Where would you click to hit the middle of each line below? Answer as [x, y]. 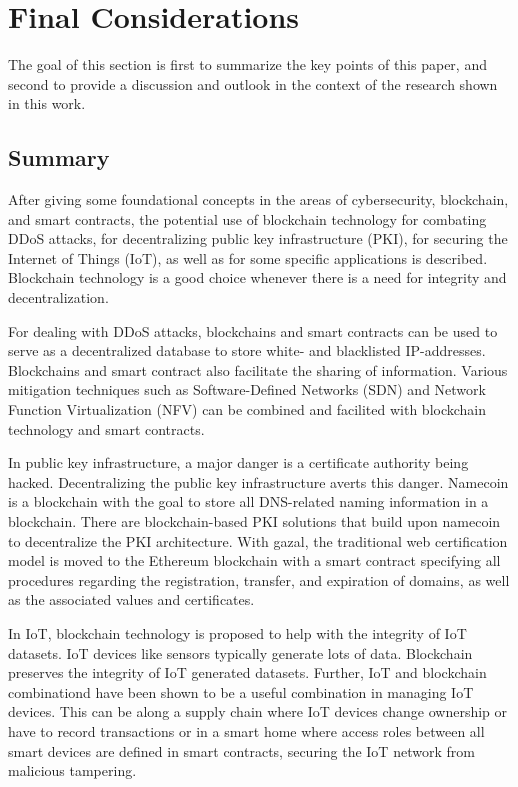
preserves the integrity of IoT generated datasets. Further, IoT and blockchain [247, 672]
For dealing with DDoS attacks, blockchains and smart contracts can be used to [253, 330]
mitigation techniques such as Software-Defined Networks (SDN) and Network [247, 389]
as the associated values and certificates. [131, 599]
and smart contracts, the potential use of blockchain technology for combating [247, 218]
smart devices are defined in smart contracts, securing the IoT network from [241, 750]
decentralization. [58, 297]
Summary [59, 157]
